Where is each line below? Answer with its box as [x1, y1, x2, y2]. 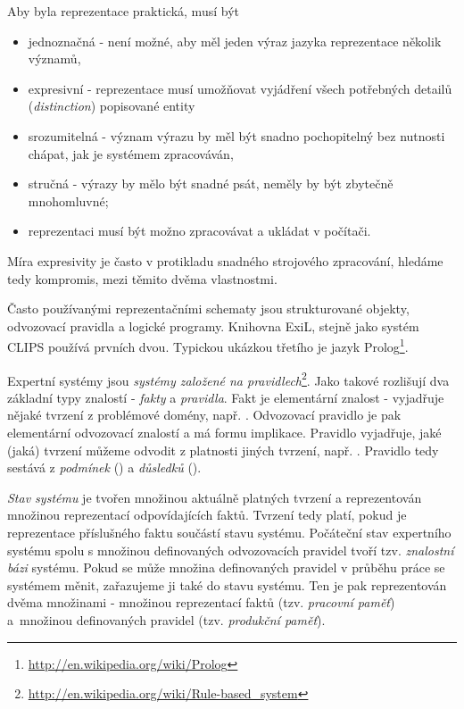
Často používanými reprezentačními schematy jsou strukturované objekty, [7, 299, 410, 318]
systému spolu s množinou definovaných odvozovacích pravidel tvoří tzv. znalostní [7, 540, 454, 559]
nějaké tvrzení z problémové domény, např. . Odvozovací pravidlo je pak [7, 405, 402, 424]
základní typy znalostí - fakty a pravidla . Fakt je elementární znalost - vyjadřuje [7, 388, 444, 406]
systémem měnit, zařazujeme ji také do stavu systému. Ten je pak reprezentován [7, 575, 447, 594]
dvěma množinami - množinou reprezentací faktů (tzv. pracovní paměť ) [7, 593, 395, 612]
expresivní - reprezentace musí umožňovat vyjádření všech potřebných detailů [28, 79, 452, 97]
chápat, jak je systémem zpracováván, [28, 144, 234, 163]
